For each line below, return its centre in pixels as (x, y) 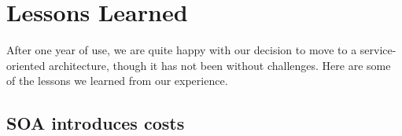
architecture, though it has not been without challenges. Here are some (220, 65)
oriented (26, 65)
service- (378, 50)
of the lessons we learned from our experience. (117, 81)
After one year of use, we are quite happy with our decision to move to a (182, 50)
